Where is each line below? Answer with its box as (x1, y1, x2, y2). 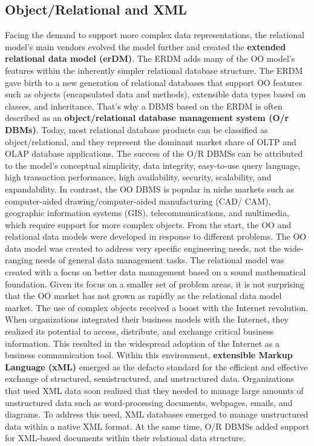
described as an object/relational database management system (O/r (5, 111, 289, 124)
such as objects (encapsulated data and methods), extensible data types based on (5, 88, 306, 100)
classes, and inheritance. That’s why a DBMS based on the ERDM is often (5, 99, 283, 112)
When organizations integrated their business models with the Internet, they (5, 313, 289, 326)
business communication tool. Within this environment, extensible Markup (5, 349, 293, 361)
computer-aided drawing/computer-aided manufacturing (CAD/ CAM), (5, 194, 271, 207)
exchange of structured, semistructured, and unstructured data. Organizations (5, 372, 294, 385)
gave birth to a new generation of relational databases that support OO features (5, 76, 303, 88)
